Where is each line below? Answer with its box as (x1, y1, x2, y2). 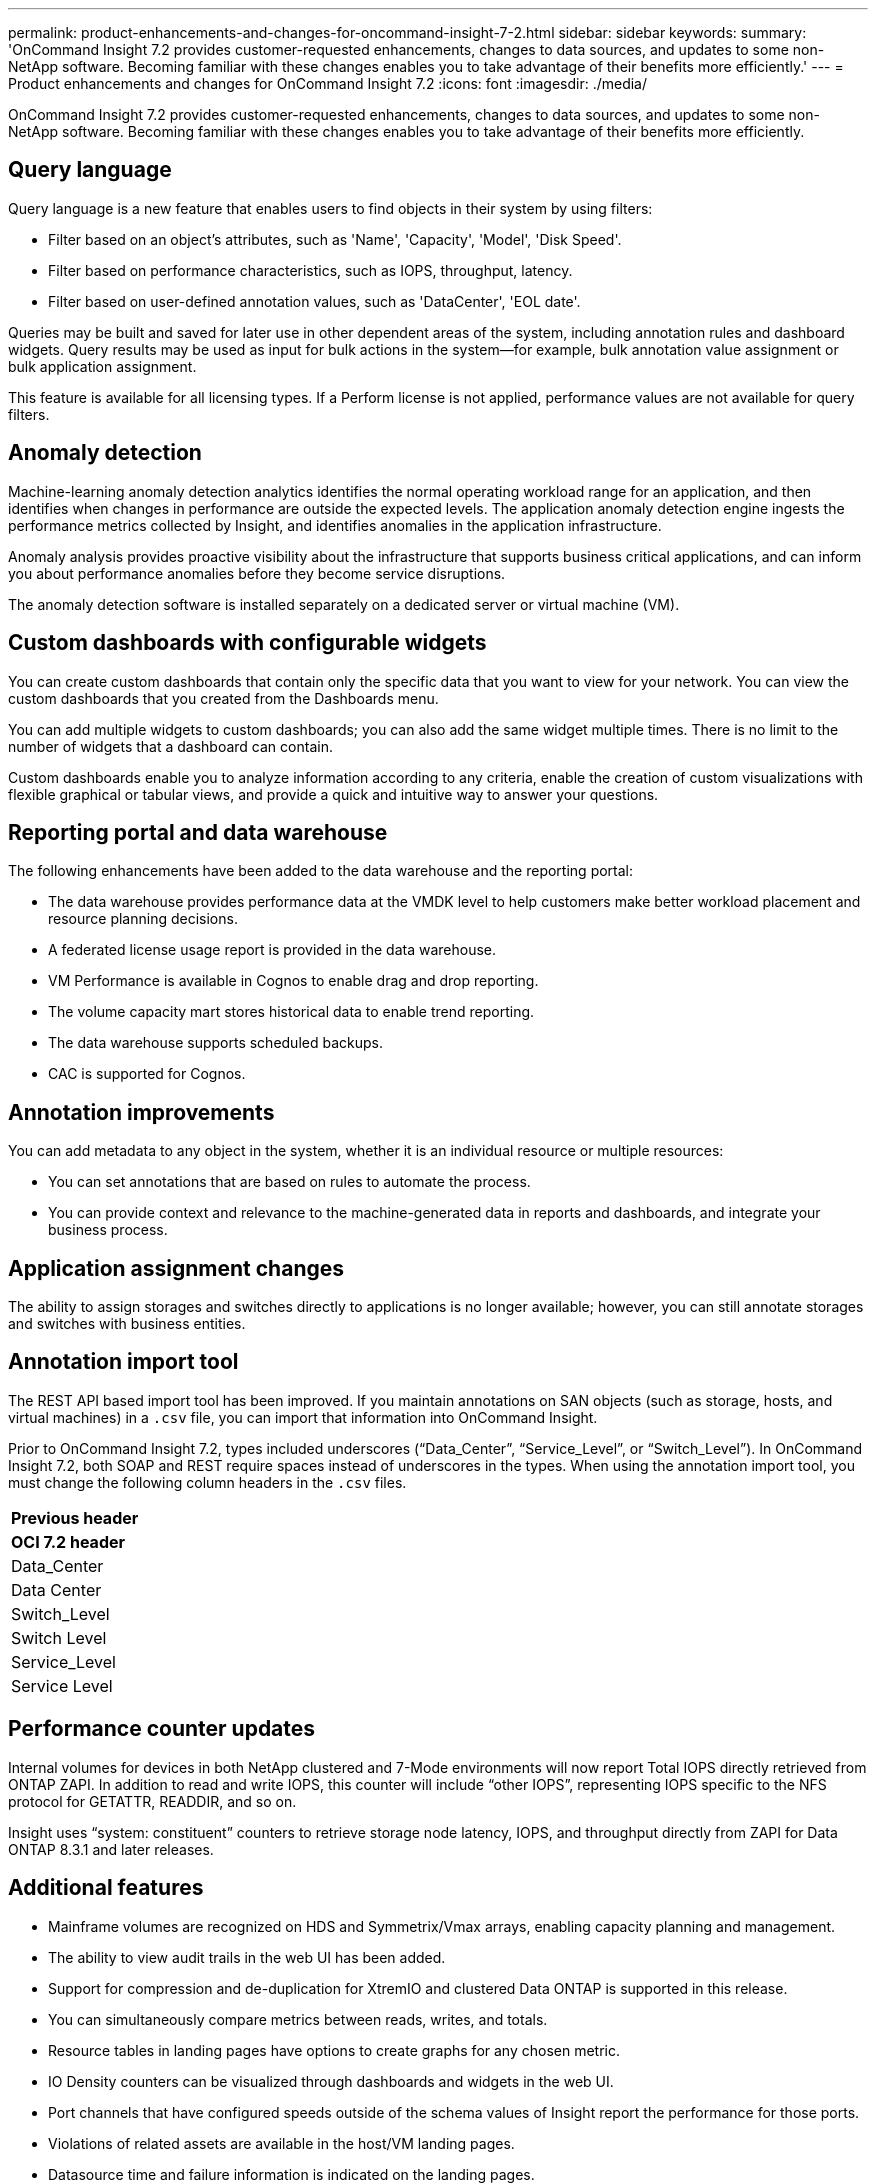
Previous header (11, 1507, 139, 1528)
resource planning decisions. (48, 910, 238, 928)
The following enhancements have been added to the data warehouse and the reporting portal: (8, 862, 634, 880)
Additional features (8, 1875, 204, 1901)
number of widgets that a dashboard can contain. (8, 737, 333, 755)
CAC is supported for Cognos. (48, 1065, 246, 1083)
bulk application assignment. (8, 357, 197, 375)
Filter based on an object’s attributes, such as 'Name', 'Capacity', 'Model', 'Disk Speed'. (48, 230, 622, 248)
